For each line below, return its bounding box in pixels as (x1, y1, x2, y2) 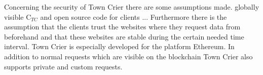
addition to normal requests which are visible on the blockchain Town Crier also (4, 51, 253, 61)
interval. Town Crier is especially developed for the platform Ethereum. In (4, 41, 235, 52)
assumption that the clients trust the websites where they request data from (4, 21, 241, 32)
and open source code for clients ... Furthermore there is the (40, 11, 227, 22)
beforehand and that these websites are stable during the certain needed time (4, 31, 244, 42)
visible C (4, 11, 31, 22)
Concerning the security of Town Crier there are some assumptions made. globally (4, 2, 259, 12)
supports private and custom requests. (4, 61, 123, 71)
